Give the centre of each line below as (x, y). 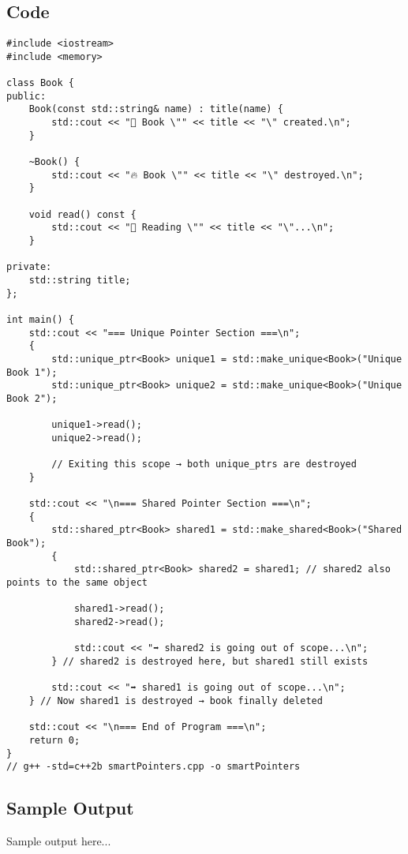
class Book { (40, 83)
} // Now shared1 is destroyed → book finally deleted (176, 701)
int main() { (40, 319)
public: (26, 96)
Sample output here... (59, 841)
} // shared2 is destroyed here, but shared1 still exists (210, 662)
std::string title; (80, 281)
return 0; (54, 740)
